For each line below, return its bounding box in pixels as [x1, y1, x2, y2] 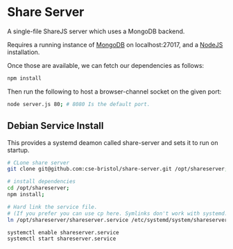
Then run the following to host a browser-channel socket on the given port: [7, 87, 222, 96]
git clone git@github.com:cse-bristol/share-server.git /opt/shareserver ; [7, 166, 228, 173]
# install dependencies [7, 178, 76, 185]
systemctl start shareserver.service [7, 235, 116, 243]
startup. [7, 146, 30, 154]
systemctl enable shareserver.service [7, 229, 119, 236]
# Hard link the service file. [7, 203, 98, 210]
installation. [7, 48, 40, 56]
